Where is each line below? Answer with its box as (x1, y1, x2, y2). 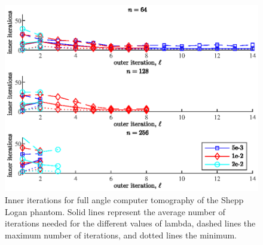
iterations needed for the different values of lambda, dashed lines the (5, 217, 256, 229)
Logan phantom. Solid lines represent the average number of (5, 205, 225, 218)
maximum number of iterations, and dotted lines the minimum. (5, 228, 237, 241)
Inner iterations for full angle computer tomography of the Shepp (5, 194, 244, 206)
